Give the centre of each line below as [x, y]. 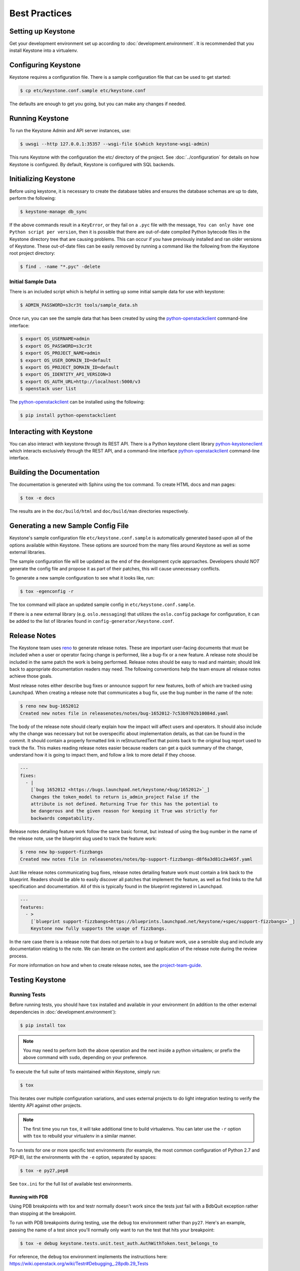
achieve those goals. [31, 676]
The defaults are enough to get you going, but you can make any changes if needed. [98, 104]
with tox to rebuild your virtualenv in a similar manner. [80, 1136]
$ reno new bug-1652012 [50, 706]
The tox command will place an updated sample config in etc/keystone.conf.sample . [102, 604]
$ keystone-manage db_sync [53, 211]
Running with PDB [29, 1197]
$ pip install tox [43, 1025]
